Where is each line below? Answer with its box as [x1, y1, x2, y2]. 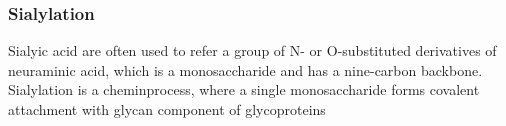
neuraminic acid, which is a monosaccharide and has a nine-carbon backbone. [8, 59, 483, 80]
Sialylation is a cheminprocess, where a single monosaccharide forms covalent [8, 79, 480, 100]
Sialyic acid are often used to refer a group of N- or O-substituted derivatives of [8, 40, 497, 61]
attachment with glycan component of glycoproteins [8, 99, 326, 119]
